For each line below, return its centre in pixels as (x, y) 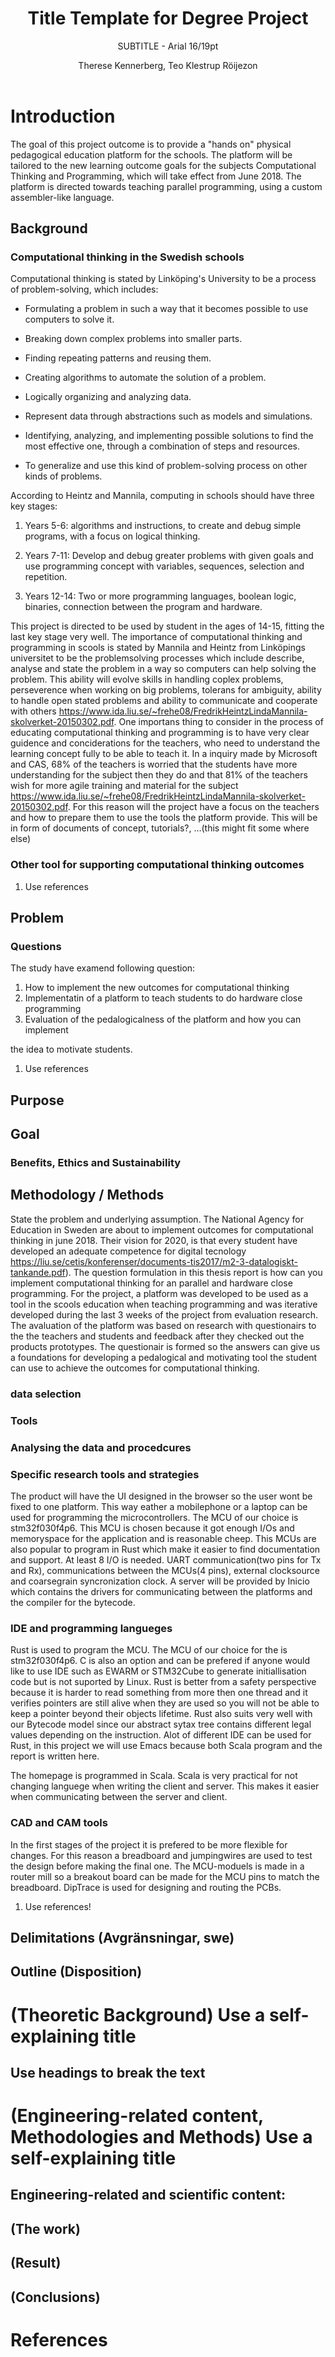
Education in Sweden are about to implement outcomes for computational (162, 1229)
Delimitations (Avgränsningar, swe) (122, 1937)
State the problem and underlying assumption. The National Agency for (157, 1219)
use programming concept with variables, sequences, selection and (164, 566)
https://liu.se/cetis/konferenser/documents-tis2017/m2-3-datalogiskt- (154, 1261)
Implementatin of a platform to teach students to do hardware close (163, 998)
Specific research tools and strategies (105, 1474)
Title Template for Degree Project (168, 18)
